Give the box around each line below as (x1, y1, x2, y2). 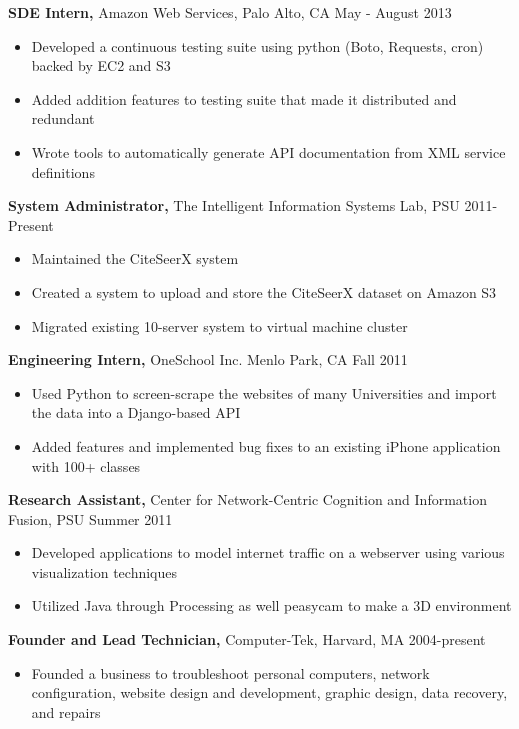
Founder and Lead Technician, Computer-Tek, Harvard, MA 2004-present (8, 629, 486, 650)
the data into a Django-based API (31, 402, 241, 423)
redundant (31, 108, 95, 129)
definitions (31, 161, 95, 182)
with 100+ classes (31, 455, 141, 476)
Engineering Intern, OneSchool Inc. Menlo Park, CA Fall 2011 (8, 349, 408, 370)
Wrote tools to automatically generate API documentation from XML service (31, 141, 506, 162)
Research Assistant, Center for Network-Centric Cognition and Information (8, 489, 487, 510)
